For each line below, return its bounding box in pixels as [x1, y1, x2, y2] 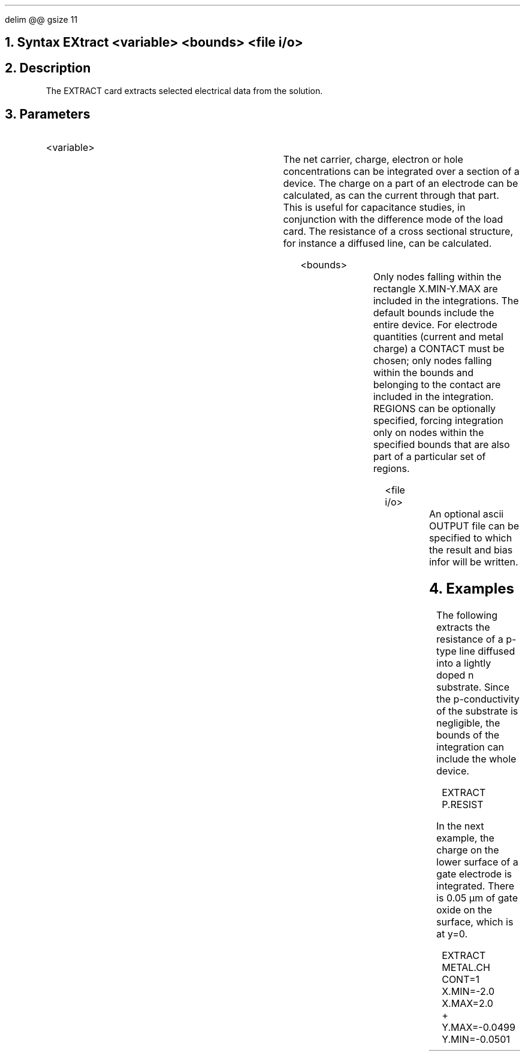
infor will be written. [429, 556, 518, 568]
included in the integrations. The [373, 295, 519, 307]
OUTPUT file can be [429, 520, 520, 532]
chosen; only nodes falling [373, 355, 492, 367]
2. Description [5, 60, 91, 75]
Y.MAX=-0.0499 [442, 1021, 515, 1033]
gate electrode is [436, 867, 512, 880]
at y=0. [436, 927, 468, 940]
